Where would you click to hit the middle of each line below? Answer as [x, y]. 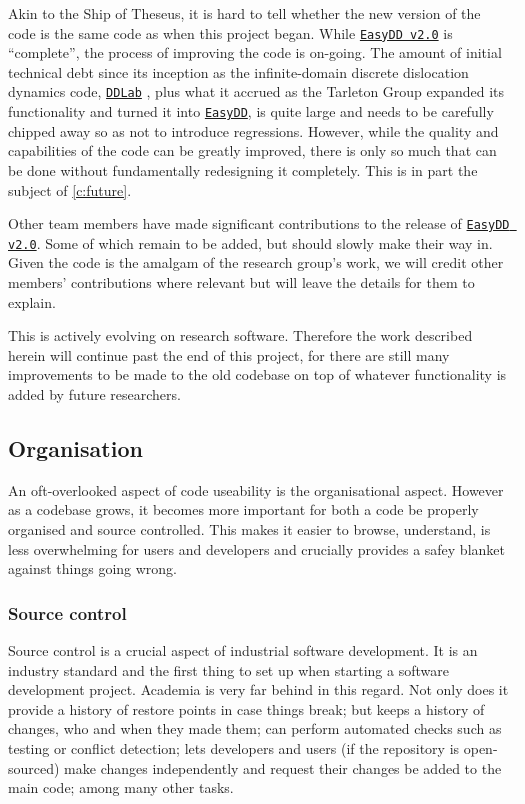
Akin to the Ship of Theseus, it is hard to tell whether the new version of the [244, 13]
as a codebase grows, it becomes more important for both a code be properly [243, 509]
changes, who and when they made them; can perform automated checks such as [255, 728]
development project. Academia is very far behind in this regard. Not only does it [258, 689]
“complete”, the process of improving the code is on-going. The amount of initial [255, 52]
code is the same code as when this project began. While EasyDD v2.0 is [230, 32]
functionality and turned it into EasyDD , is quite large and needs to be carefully [251, 111]
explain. [32, 301]
